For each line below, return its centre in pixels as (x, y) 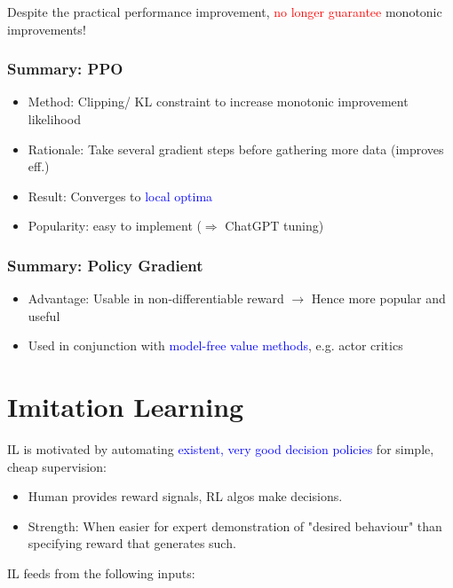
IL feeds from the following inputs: (101, 573)
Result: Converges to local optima (120, 196)
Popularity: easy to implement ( (115, 226)
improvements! (47, 29)
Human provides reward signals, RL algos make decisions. (185, 496)
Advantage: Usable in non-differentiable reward (156, 298)
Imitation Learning (126, 407)
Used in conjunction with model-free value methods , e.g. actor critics (215, 345)
